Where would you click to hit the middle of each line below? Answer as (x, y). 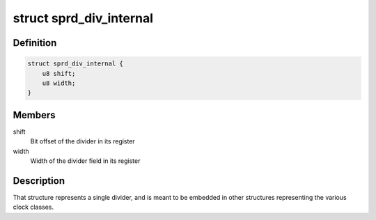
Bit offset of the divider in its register (83, 141)
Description (39, 181)
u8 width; (59, 83)
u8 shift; (59, 73)
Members (34, 115)
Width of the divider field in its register (85, 161)
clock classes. (33, 207)
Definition (35, 43)
